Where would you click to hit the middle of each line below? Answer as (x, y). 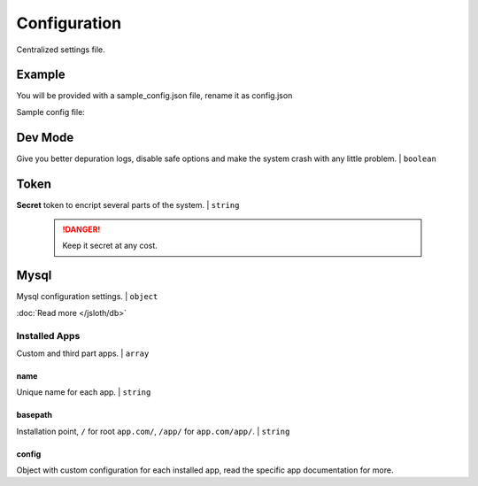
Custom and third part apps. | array (83, 353)
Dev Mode (45, 137)
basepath (35, 415)
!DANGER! (81, 229)
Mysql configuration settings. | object (87, 297)
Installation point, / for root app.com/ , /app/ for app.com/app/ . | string (153, 431)
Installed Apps (48, 336)
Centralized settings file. (61, 50)
